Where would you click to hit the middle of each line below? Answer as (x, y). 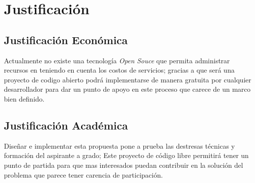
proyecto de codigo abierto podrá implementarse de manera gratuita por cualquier (128, 79)
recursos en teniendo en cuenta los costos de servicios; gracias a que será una (119, 70)
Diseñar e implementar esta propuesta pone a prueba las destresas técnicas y (119, 145)
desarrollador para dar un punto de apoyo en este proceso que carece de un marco (127, 89)
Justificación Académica (66, 125)
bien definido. (24, 98)
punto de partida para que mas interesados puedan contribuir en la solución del (124, 165)
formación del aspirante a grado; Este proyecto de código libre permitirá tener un (127, 155)
